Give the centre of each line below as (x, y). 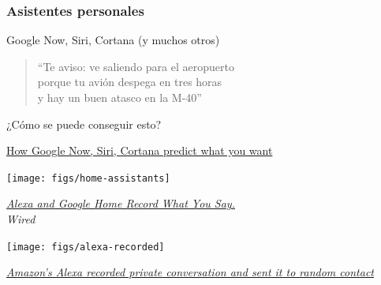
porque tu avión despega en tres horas (130, 82)
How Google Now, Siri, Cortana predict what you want (140, 150)
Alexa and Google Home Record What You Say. (121, 203)
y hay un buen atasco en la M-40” (120, 97)
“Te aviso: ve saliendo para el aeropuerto (136, 66)
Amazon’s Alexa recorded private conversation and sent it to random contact (190, 272)
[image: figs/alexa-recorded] (86, 247)
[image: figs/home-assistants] (88, 178)
